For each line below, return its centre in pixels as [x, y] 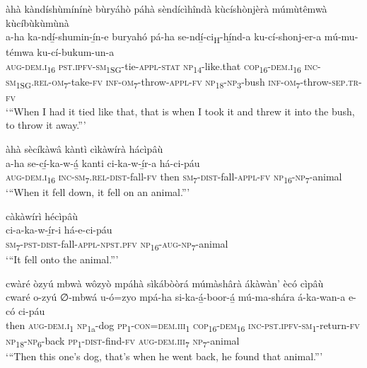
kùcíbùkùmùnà [37, 22]
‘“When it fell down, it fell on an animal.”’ [98, 192]
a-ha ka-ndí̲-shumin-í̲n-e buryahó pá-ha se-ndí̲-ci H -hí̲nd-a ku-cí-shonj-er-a [164, 37]
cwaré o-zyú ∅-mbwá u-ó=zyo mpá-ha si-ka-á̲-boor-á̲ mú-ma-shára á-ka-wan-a [176, 297]
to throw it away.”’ [46, 125]
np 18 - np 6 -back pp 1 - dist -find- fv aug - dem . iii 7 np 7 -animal [123, 341]
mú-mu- [341, 36]
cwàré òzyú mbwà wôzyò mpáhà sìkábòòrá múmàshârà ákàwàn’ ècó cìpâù [165, 283]
